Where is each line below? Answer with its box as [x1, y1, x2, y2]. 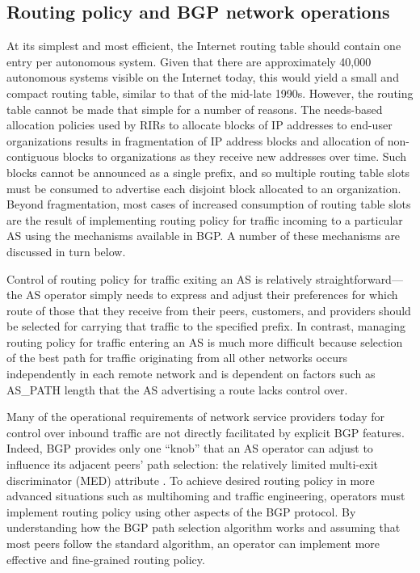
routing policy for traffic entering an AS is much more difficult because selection [6, 333, 403, 350]
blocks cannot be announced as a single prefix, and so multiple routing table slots [6, 163, 410, 180]
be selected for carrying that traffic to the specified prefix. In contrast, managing [6, 318, 405, 335]
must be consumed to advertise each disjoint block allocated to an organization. [6, 179, 401, 196]
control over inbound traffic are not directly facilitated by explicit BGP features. [6, 423, 405, 440]
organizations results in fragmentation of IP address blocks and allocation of [6, 132, 384, 149]
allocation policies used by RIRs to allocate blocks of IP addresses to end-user [6, 116, 393, 133]
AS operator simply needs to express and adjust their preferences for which [26, 286, 398, 303]
